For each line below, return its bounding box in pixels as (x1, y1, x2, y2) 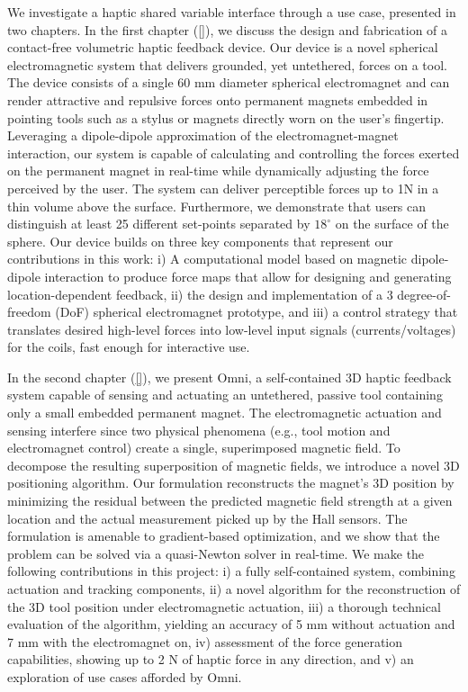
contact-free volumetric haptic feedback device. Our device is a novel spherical (7, 38, 438, 57)
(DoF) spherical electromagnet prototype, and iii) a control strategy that (55, 302, 458, 321)
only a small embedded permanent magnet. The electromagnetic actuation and (7, 403, 442, 422)
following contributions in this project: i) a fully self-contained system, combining (7, 562, 455, 580)
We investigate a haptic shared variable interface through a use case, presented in (7, 3, 456, 21)
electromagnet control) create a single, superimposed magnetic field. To (7, 438, 400, 457)
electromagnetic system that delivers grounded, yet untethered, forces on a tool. (7, 55, 447, 74)
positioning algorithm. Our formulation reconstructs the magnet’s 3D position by (7, 473, 454, 492)
